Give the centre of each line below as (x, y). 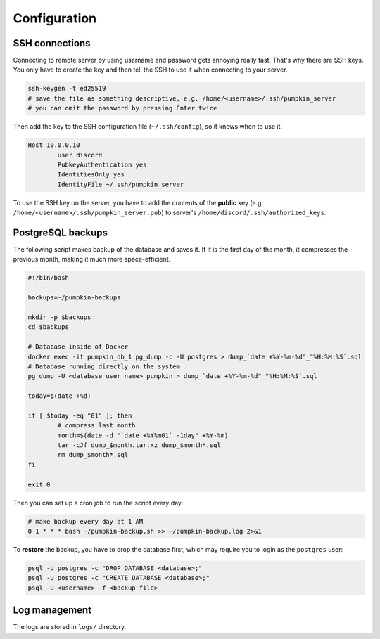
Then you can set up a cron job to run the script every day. (98, 503)
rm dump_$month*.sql (93, 455)
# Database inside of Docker (78, 347)
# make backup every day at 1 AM (85, 521)
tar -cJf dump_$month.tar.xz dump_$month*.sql (139, 445)
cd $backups (49, 327)
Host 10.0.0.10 (54, 145)
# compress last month (97, 426)
